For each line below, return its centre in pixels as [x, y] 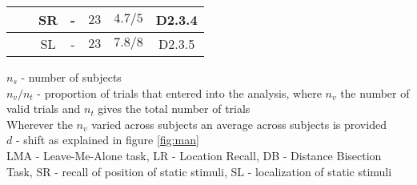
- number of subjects [71, 77]
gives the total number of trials [174, 109]
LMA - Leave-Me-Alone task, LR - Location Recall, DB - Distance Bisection [194, 155]
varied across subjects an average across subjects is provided [239, 124]
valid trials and [44, 109]
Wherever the [40, 124]
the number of [375, 92]
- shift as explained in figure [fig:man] [107, 140]
